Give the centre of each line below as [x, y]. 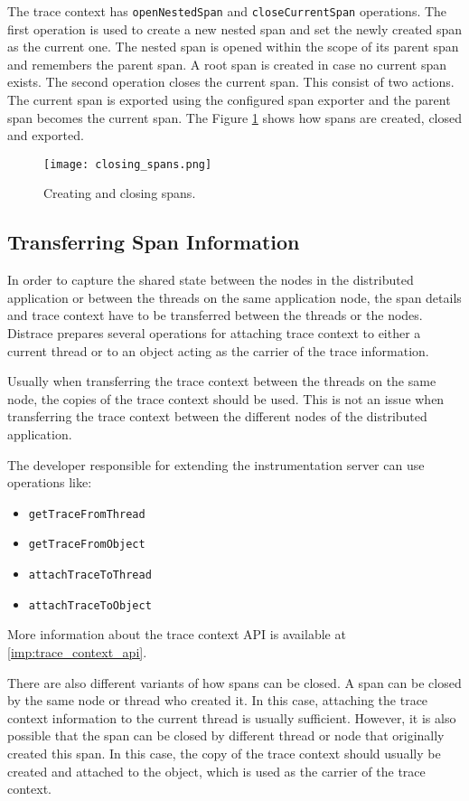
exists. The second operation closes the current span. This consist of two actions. [231, 82]
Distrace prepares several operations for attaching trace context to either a [214, 333]
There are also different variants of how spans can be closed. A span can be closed [234, 682]
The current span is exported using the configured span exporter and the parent [229, 100]
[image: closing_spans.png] [128, 164]
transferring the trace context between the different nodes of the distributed [217, 416]
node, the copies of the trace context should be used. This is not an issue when [226, 398]
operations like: [50, 482]
